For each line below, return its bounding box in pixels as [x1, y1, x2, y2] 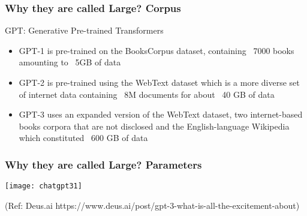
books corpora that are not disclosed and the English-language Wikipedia [19, 119, 290, 132]
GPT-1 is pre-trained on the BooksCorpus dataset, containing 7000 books [19, 44, 294, 56]
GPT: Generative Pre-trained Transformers [5, 24, 164, 37]
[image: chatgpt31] [5, 182, 82, 191]
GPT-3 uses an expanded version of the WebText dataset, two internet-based [19, 108, 303, 121]
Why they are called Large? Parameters [5, 157, 202, 172]
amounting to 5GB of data [19, 56, 121, 68]
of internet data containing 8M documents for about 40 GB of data [19, 88, 275, 100]
